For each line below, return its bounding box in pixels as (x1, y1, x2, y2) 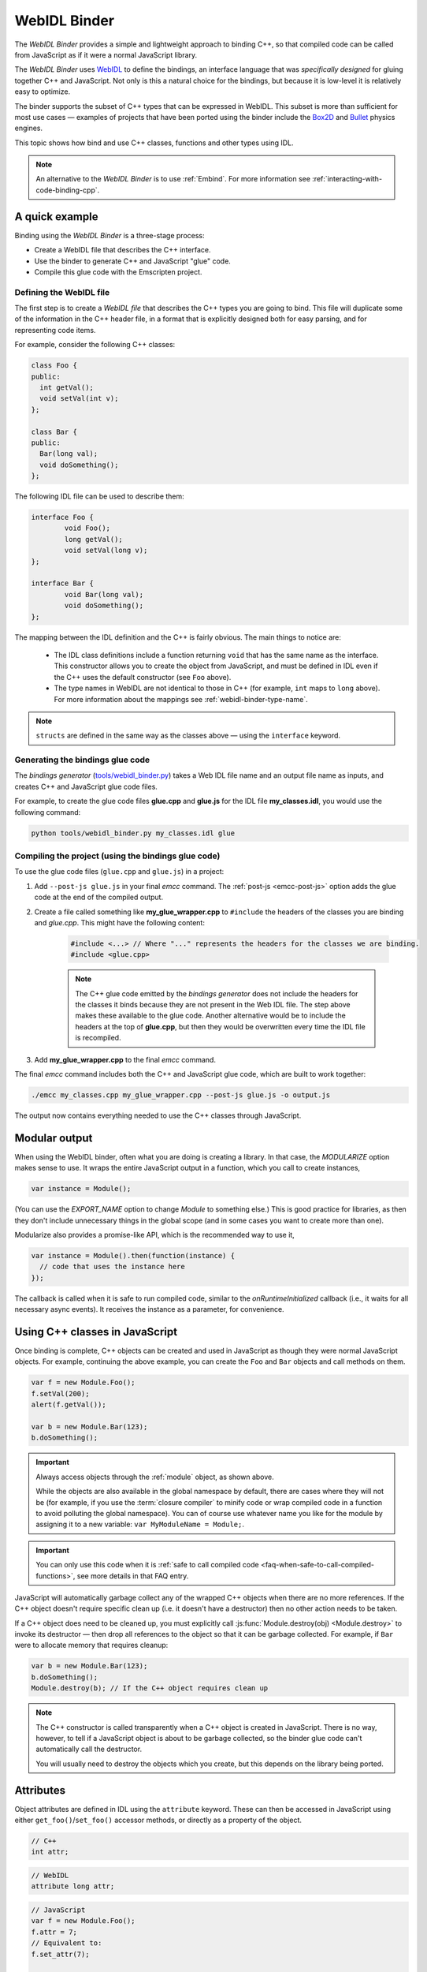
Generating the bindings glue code (14, 754, 150, 765)
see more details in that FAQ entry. (76, 1571, 189, 1581)
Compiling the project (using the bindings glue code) (14, 850, 221, 861)
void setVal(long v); (64, 546, 148, 555)
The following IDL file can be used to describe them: (14, 491, 184, 501)
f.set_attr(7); (31, 1949, 90, 1959)
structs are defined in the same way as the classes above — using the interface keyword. (35, 730, 341, 741)
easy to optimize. (14, 87, 71, 96)
